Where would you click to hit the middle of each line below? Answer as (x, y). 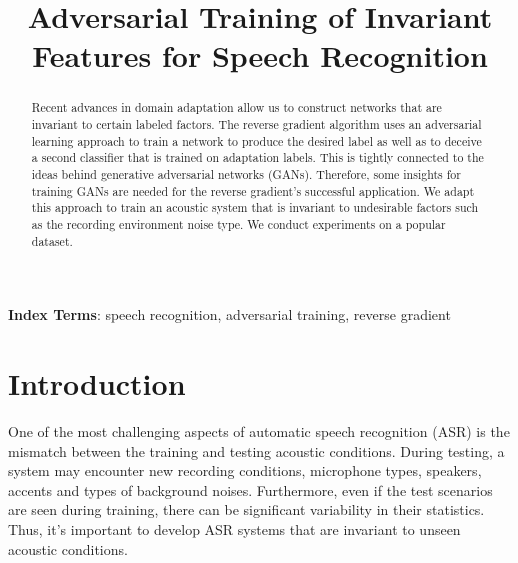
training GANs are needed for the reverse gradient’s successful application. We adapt (253, 190)
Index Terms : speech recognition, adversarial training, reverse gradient (229, 314)
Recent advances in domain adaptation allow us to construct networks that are (236, 107)
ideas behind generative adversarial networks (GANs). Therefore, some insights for (246, 173)
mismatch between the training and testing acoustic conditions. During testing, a (256, 450)
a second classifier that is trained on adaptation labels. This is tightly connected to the (257, 157)
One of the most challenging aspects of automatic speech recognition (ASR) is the (259, 430)
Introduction (97, 383)
